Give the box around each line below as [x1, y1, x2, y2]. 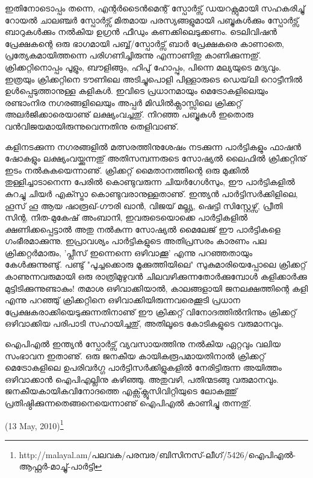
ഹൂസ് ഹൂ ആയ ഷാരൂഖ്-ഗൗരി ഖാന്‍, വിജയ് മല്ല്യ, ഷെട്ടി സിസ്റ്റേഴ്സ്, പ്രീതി [5, 199, 283, 212]
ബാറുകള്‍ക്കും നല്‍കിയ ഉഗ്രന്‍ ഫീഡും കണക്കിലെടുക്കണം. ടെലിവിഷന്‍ [5, 25, 277, 38]
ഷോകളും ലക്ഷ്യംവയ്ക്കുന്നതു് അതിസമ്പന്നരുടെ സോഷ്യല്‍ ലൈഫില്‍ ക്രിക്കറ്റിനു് [5, 152, 306, 165]
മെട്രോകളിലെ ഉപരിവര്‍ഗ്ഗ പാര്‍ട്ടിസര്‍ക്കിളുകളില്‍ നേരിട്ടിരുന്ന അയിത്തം [5, 361, 282, 374]
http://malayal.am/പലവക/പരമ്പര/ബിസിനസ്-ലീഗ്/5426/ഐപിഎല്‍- [19, 448, 296, 461]
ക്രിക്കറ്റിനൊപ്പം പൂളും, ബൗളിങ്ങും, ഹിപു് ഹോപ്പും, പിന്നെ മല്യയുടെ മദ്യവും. [5, 60, 281, 73]
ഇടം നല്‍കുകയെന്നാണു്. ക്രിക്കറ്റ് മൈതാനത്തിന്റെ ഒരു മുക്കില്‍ [5, 163, 249, 176]
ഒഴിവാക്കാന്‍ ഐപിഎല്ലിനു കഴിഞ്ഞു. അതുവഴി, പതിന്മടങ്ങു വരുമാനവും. [5, 373, 279, 385]
